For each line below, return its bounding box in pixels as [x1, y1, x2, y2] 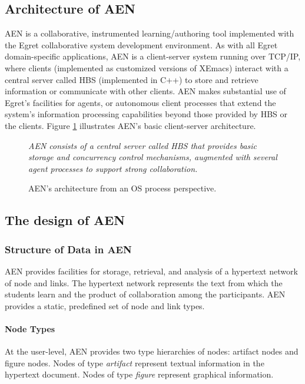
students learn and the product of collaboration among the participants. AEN [5, 288, 286, 300]
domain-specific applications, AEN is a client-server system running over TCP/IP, [5, 50, 301, 62]
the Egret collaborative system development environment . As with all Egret [5, 38, 278, 51]
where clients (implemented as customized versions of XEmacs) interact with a [5, 61, 289, 74]
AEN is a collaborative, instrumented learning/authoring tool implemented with [5, 27, 294, 39]
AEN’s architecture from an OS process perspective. [28, 182, 217, 194]
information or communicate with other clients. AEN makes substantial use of [5, 85, 286, 97]
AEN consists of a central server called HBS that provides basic [28, 139, 257, 151]
